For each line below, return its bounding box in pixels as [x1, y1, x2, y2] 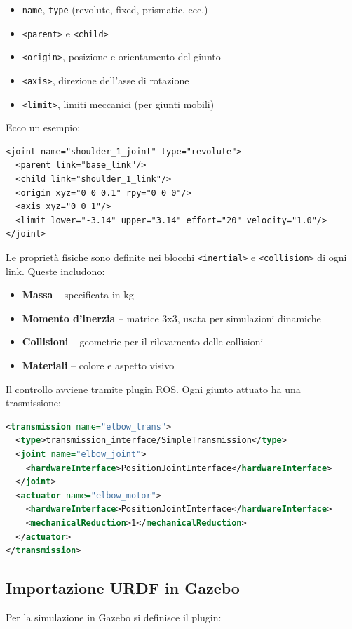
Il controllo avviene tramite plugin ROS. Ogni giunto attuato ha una [6, 381, 301, 396]
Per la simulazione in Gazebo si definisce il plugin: [6, 609, 222, 624]
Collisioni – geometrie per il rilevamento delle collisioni [22, 334, 264, 349]
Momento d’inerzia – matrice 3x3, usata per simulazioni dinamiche [22, 310, 321, 325]
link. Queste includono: [6, 263, 105, 278]
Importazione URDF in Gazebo [6, 577, 240, 599]
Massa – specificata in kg [22, 287, 134, 302]
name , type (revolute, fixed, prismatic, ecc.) [22, 2, 208, 16]
